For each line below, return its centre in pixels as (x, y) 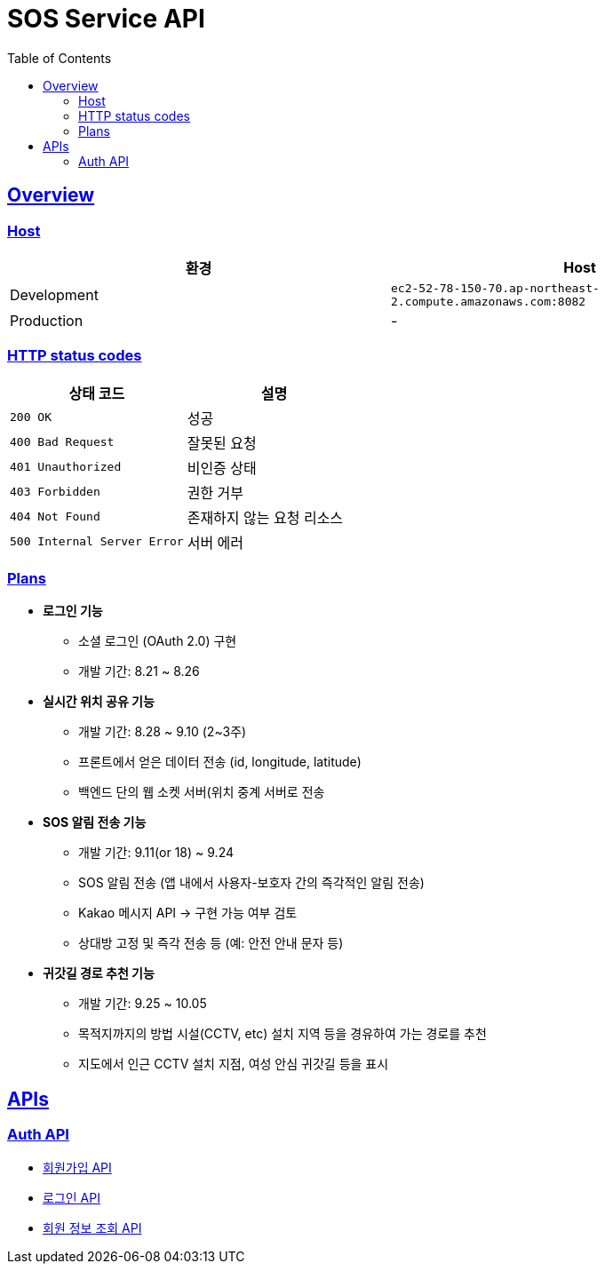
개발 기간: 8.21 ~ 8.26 (139, 671)
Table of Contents (60, 58)
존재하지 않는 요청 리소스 (265, 517)
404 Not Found (55, 517)
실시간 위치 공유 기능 (99, 702)
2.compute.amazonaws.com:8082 (489, 301)
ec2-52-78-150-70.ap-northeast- (495, 288)
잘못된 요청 (222, 443)
